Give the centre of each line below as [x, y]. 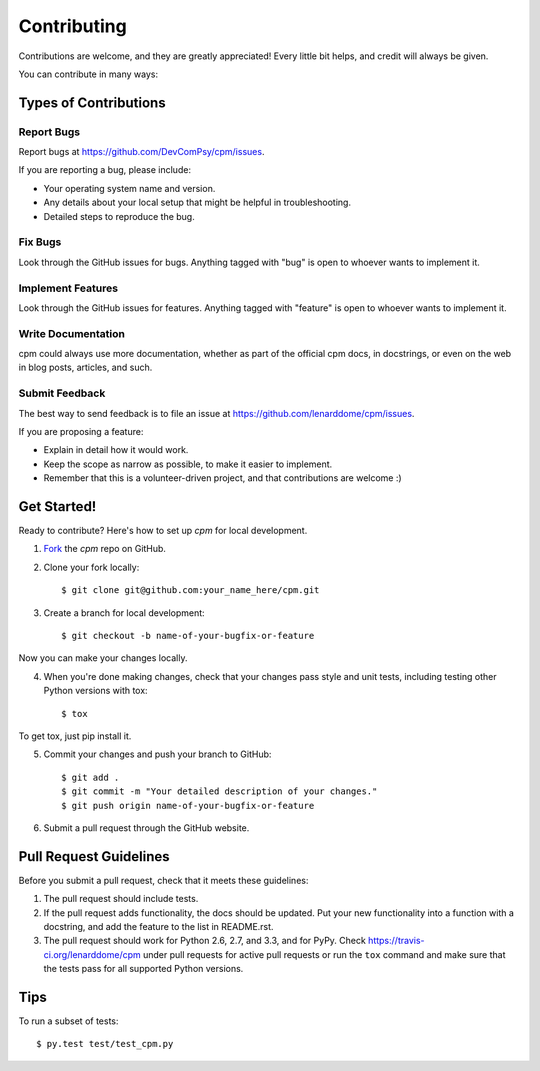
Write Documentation [71, 333]
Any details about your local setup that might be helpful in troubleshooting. [197, 202]
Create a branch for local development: [124, 612]
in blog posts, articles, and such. [85, 367]
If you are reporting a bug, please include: [105, 170]
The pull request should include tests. [121, 899]
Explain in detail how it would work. [116, 450]
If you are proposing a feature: [81, 431]
